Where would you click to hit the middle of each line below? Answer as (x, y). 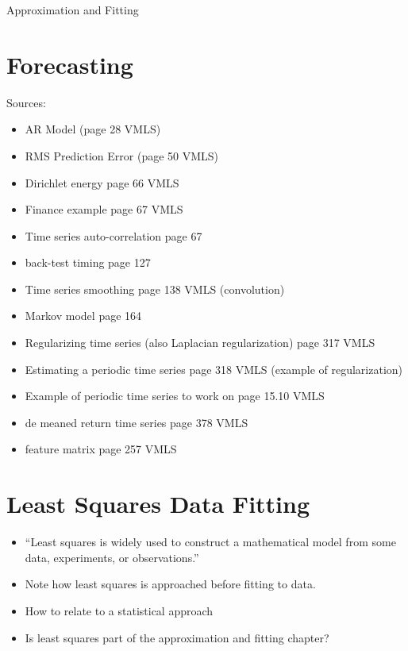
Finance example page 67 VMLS (104, 209)
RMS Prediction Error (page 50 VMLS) (122, 155)
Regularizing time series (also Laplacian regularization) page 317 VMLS (200, 343)
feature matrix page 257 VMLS (101, 449)
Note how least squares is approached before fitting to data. (170, 584)
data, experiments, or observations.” (112, 557)
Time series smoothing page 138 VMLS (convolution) (155, 289)
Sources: (26, 102)
